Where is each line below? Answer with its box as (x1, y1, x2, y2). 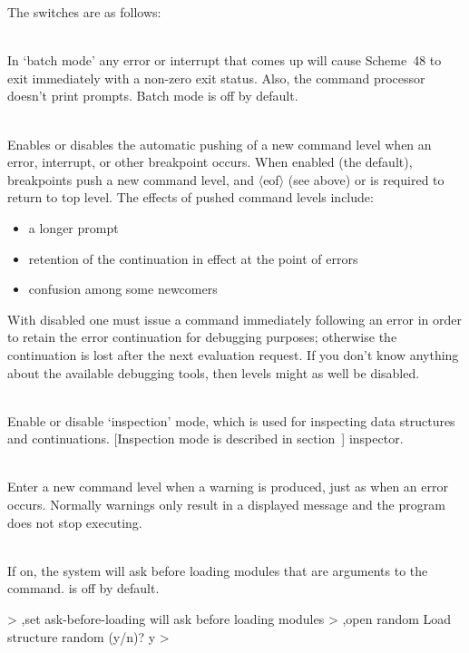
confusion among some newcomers (28, 279, 218, 298)
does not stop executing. (7, 512, 142, 531)
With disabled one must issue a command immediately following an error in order (7, 309, 463, 328)
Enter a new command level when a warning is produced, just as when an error (7, 477, 448, 496)
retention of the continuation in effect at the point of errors (28, 249, 358, 268)
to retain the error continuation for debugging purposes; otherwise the (7, 327, 397, 346)
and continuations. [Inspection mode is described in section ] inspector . (7, 429, 404, 448)
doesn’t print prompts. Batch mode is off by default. (7, 86, 298, 105)
